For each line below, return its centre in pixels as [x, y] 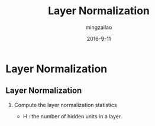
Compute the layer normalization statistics [65, 105]
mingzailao [99, 27]
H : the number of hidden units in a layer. [72, 116]
